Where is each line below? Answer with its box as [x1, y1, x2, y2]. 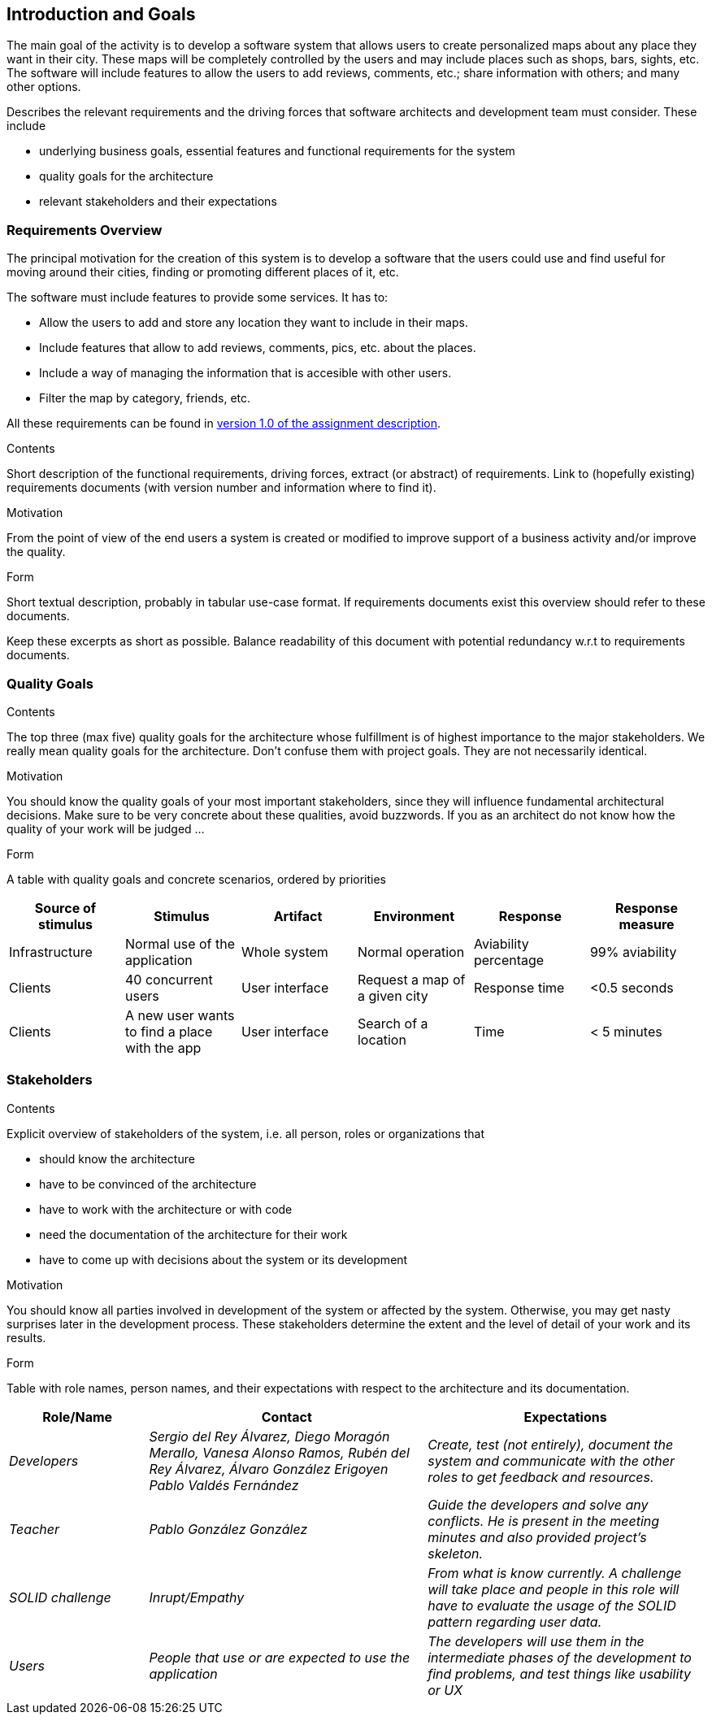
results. [7, 1330, 46, 1345]
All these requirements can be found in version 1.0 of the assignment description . [7, 416, 441, 431]
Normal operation [357, 943, 465, 960]
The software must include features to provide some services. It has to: [7, 290, 389, 305]
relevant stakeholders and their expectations [39, 194, 277, 209]
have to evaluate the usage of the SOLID [428, 1597, 676, 1614]
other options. [7, 80, 81, 94]
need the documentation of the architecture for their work [39, 1227, 348, 1241]
